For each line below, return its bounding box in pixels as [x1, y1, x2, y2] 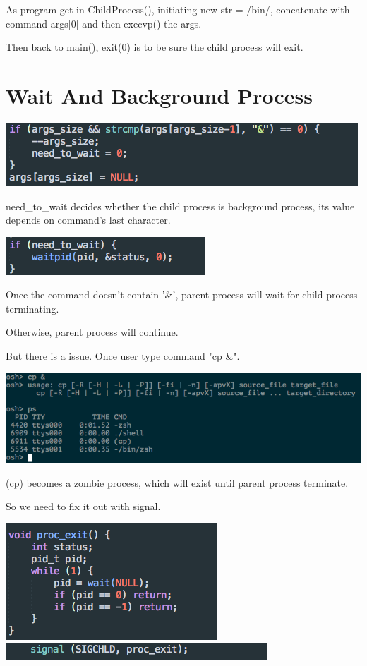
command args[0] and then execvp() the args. [6, 16, 202, 30]
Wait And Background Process [6, 80, 313, 109]
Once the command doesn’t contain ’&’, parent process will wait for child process [6, 287, 358, 302]
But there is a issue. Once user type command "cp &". [6, 349, 240, 363]
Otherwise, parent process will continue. [6, 325, 179, 339]
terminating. [6, 301, 59, 315]
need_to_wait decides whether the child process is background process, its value [6, 198, 355, 213]
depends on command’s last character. [6, 212, 171, 227]
